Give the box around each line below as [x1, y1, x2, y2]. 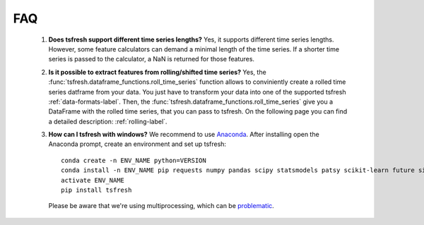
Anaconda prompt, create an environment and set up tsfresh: [48, 140, 226, 148]
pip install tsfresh [61, 186, 132, 194]
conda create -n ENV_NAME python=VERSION [61, 156, 206, 164]
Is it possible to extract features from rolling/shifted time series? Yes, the [48, 68, 266, 76]
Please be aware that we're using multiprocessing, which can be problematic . [48, 202, 275, 210]
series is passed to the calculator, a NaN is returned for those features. [48, 55, 254, 63]
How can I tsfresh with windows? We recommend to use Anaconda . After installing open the [48, 130, 319, 139]
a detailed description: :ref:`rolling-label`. [48, 117, 167, 126]
